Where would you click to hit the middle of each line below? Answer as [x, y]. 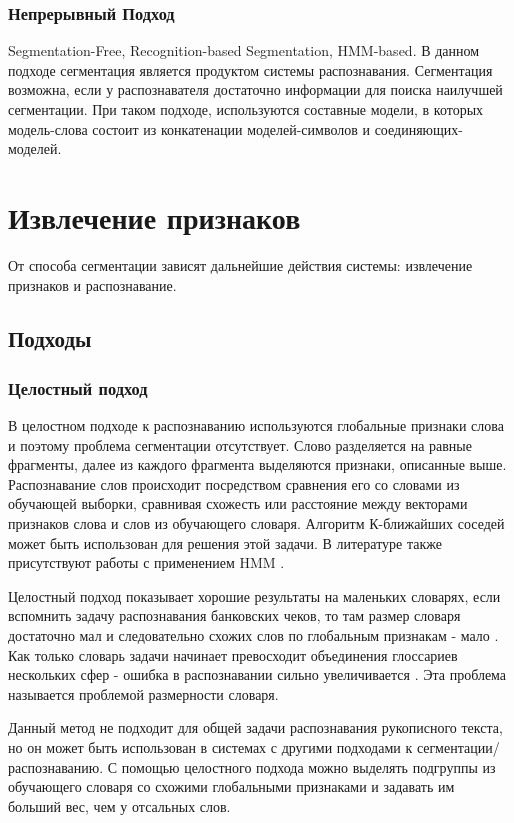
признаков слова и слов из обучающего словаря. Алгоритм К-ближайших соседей [256, 523]
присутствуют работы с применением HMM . [146, 562]
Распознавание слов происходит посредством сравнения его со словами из [234, 483]
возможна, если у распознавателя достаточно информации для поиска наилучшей [255, 89]
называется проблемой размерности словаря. [143, 693]
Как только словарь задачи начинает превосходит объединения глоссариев [233, 654]
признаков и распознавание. [92, 284]
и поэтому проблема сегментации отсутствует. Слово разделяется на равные [240, 444]
